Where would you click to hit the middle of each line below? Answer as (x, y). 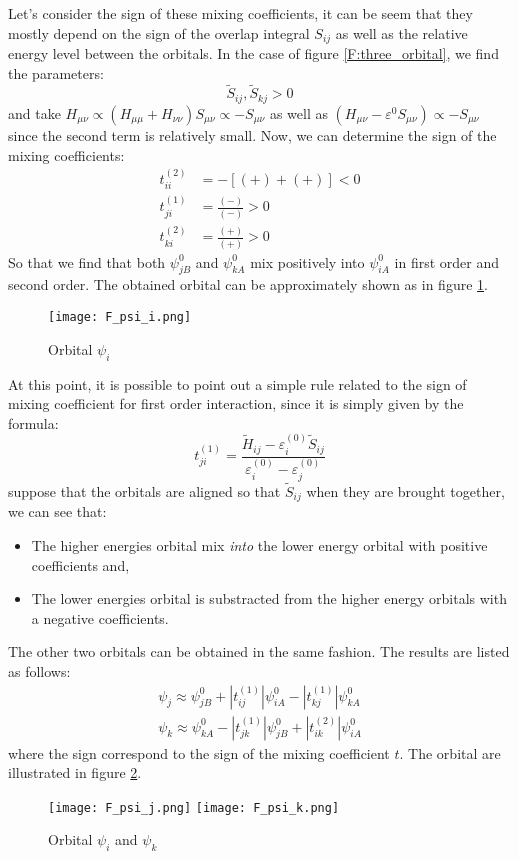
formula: (33, 422)
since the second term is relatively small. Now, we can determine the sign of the (252, 134)
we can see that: (57, 511)
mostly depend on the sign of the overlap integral (159, 32)
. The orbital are (450, 752)
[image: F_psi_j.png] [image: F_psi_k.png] (194, 807)
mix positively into (307, 261)
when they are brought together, (405, 490)
